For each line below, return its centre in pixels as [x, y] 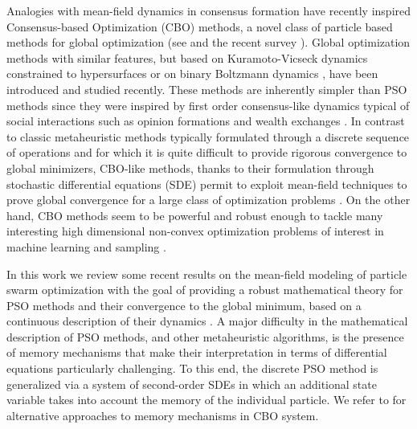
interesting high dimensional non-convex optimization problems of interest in [195, 231]
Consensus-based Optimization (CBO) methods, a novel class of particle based [200, 26]
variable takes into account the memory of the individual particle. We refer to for [206, 400]
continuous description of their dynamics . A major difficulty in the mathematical [207, 321]
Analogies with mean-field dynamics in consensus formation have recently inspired [209, 10]
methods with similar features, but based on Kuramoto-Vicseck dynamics [187, 57]
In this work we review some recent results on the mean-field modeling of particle [207, 274]
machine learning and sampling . [86, 246]
